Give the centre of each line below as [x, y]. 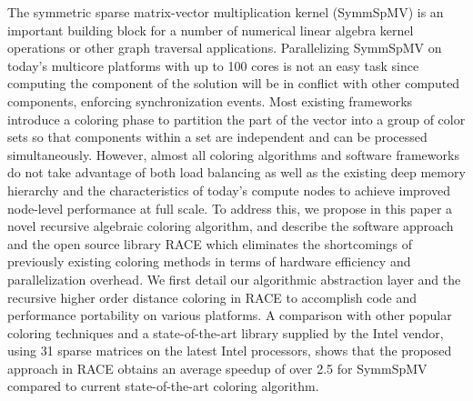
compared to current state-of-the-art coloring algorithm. [163, 386]
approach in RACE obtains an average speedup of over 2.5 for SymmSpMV [217, 368]
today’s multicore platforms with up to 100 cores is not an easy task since [213, 65]
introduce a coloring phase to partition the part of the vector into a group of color [236, 119]
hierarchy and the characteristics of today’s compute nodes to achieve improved [229, 190]
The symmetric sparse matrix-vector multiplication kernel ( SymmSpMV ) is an [226, 12]
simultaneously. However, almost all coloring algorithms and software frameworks [233, 154]
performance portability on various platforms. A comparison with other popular [230, 315]
